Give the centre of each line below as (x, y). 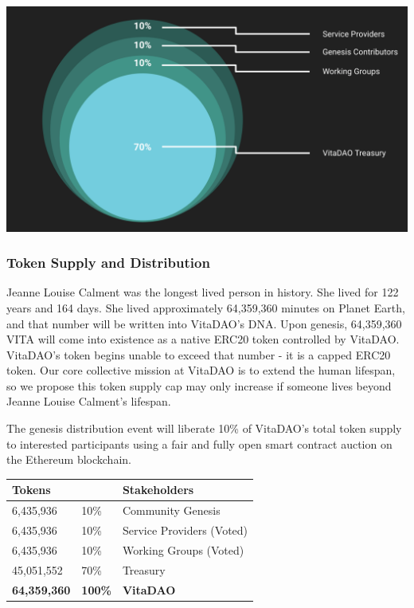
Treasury (144, 569)
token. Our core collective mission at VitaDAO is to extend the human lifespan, (201, 370)
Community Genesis (171, 510)
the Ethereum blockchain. (69, 459)
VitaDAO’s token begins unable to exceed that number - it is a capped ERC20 (199, 354)
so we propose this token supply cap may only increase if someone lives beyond (199, 385)
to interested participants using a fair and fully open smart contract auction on (199, 443)
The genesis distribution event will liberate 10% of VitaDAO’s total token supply (204, 428)
